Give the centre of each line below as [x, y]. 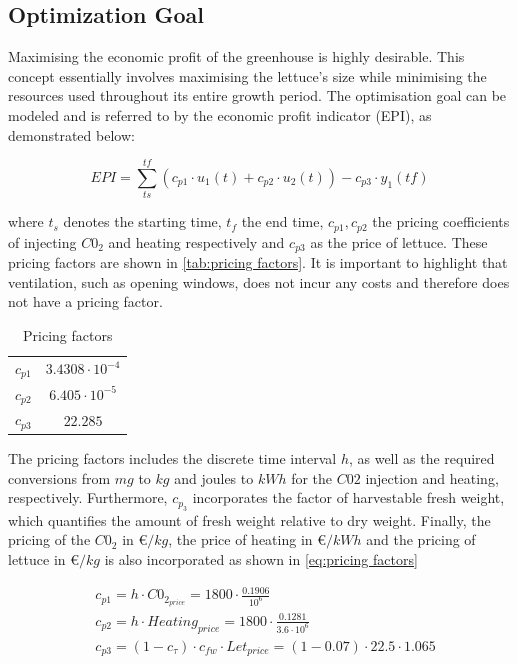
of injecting [42, 241]
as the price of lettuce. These [399, 241]
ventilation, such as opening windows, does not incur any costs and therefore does [259, 281]
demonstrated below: [71, 134]
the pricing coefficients [441, 221]
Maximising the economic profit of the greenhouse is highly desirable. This [236, 56]
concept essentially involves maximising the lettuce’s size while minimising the [247, 75]
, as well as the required [421, 458]
